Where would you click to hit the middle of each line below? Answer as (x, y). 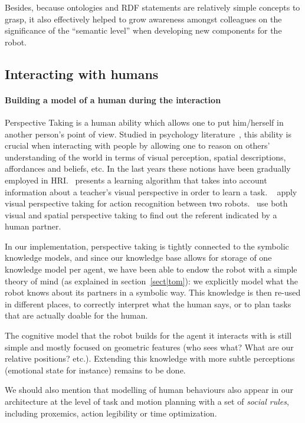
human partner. (33, 226)
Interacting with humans (82, 73)
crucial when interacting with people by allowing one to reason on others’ (137, 145)
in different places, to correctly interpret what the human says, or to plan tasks (148, 304)
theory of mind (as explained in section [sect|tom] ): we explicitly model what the (151, 281)
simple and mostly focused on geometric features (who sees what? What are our (149, 347)
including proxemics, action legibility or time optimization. (111, 413)
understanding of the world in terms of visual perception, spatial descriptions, (145, 157)
